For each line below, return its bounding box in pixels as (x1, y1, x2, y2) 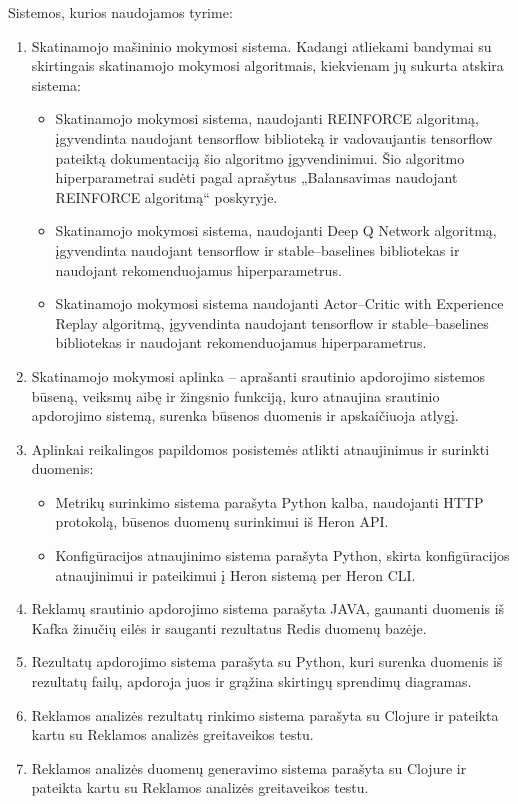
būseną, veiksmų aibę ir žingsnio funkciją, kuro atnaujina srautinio (31, 385, 440, 406)
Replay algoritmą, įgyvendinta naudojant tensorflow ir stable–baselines (55, 312, 489, 333)
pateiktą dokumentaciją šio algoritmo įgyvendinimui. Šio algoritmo (55, 147, 465, 168)
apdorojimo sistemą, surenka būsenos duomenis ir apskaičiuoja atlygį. (31, 405, 459, 426)
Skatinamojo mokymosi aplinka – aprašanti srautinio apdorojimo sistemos (31, 365, 486, 386)
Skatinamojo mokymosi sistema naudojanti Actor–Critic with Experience (55, 293, 504, 314)
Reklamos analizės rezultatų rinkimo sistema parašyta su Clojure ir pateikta (31, 704, 499, 725)
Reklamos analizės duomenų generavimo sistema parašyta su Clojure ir (31, 757, 467, 778)
